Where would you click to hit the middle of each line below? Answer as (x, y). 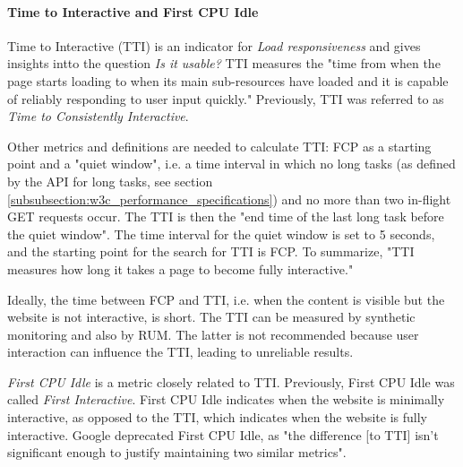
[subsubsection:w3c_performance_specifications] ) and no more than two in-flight (229, 199)
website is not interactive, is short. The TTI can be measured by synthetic (211, 317)
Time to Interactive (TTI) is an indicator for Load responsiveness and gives (214, 45)
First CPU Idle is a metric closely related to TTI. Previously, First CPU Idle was (231, 381)
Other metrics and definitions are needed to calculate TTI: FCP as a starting (219, 146)
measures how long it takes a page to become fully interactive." (180, 268)
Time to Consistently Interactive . (98, 116)
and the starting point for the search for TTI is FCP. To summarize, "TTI (211, 251)
